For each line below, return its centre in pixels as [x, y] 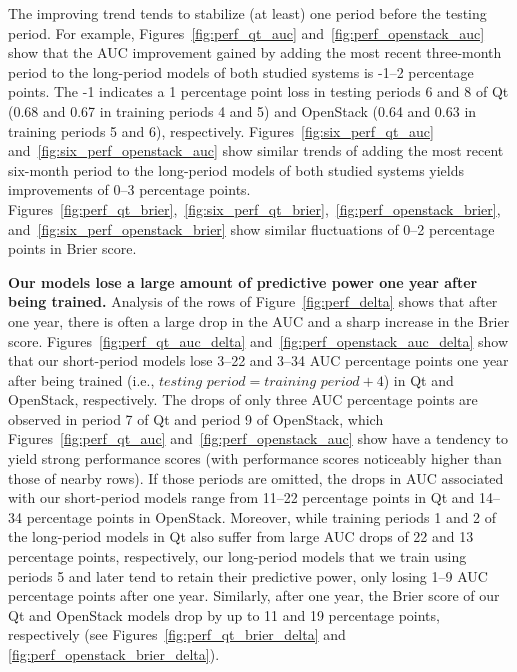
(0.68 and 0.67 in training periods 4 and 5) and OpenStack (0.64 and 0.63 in [242, 110]
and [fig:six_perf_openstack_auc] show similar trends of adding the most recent [256, 150]
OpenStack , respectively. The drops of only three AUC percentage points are [243, 399]
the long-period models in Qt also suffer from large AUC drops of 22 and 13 [241, 536]
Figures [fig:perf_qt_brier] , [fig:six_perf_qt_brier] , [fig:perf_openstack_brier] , [254, 208]
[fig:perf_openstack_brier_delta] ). [114, 654]
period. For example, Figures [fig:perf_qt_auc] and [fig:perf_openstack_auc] [246, 32]
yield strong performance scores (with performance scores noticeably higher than [255, 458]
